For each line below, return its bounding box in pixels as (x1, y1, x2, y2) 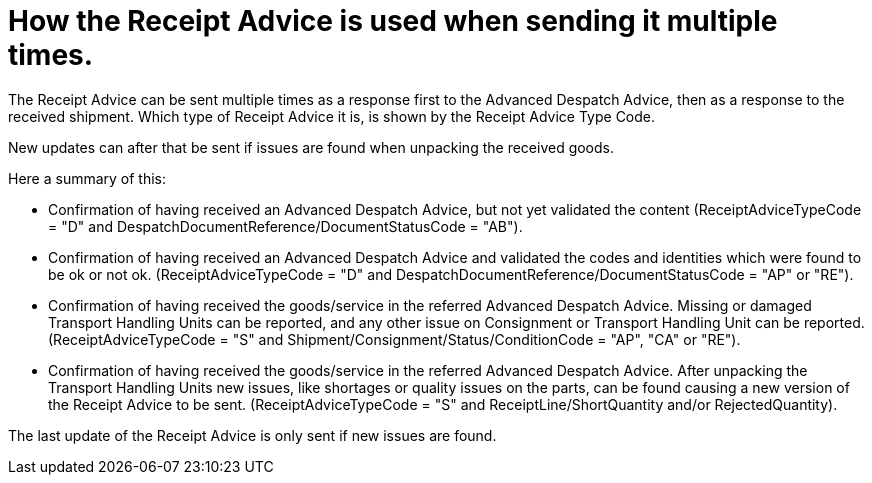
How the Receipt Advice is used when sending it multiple (8, 4, 778, 38)
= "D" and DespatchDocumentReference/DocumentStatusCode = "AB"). (48, 217, 523, 235)
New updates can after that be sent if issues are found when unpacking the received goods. (8, 138, 615, 156)
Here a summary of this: (8, 169, 167, 187)
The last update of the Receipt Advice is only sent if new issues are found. (8, 426, 497, 444)
